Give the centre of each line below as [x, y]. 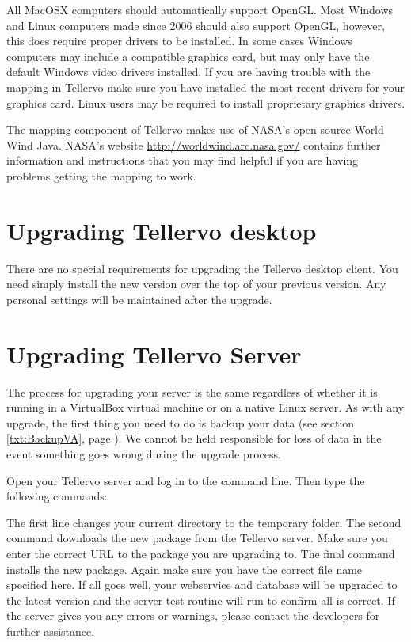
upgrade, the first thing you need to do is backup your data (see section [181, 422]
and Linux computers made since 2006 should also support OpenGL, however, [196, 25]
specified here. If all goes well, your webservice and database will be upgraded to [202, 585]
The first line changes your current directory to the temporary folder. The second [204, 522]
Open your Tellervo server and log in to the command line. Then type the [186, 480]
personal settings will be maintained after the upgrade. [139, 299]
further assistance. [51, 631]
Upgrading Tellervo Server [154, 353]
